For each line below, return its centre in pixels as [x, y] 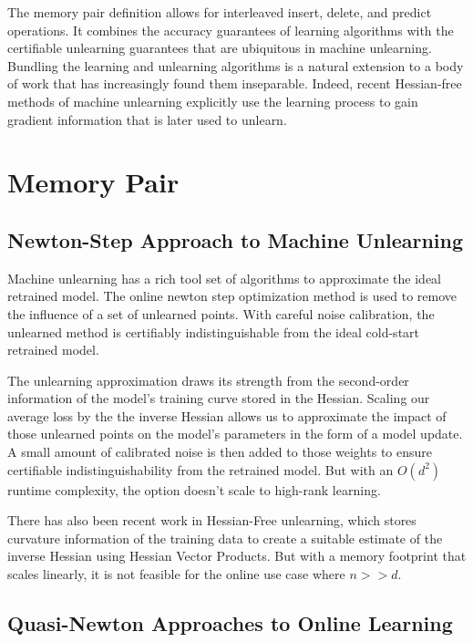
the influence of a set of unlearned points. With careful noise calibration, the [221, 313]
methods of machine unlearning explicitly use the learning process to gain [213, 101]
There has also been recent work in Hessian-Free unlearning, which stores [212, 520]
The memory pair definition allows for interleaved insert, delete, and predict [220, 12]
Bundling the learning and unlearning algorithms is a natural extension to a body [236, 65]
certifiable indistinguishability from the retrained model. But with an [201, 469]
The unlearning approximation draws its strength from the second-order [208, 380]
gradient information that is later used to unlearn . [147, 119]
